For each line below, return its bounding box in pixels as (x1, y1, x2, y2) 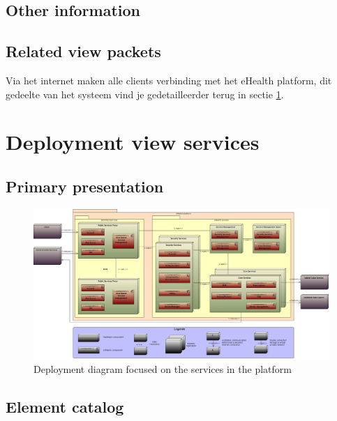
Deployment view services (6, 128, 260, 156)
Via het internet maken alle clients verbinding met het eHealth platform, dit (6, 72, 332, 87)
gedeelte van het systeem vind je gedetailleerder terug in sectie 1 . (6, 86, 284, 101)
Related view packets (6, 40, 161, 62)
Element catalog (6, 396, 124, 418)
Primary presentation (6, 175, 164, 197)
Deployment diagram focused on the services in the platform (33, 362, 292, 376)
